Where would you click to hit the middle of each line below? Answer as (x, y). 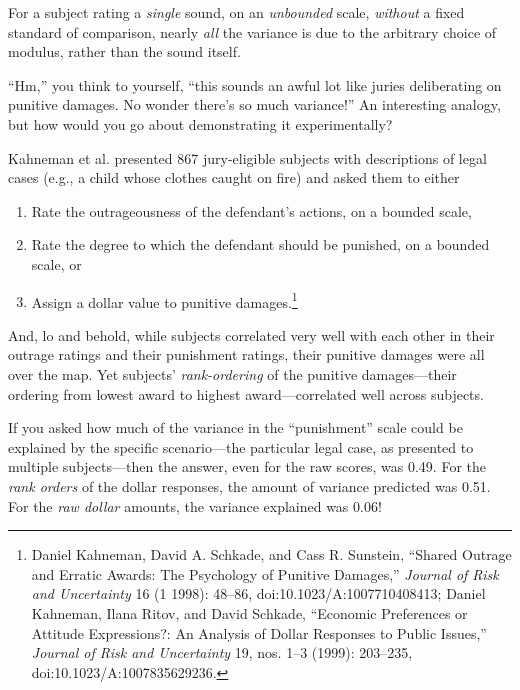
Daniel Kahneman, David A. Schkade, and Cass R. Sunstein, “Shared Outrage (271, 554)
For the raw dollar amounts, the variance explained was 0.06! (195, 505)
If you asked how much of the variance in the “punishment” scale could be (235, 427)
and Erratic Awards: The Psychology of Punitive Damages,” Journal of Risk (265, 573)
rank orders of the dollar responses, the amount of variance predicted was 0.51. (249, 485)
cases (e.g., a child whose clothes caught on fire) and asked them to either (234, 177)
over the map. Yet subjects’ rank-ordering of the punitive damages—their (232, 373)
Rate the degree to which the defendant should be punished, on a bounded (260, 244)
